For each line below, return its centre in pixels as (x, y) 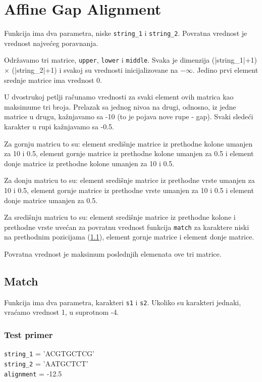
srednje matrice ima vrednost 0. (53, 80)
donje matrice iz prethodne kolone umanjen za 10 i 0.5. (89, 163)
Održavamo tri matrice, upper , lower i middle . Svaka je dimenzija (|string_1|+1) (130, 60)
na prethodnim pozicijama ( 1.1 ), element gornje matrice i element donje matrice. (129, 237)
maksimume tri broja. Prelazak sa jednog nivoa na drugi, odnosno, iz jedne (120, 106)
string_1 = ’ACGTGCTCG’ (49, 353)
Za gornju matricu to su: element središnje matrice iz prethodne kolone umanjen (128, 143)
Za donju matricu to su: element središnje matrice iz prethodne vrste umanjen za (129, 180)
